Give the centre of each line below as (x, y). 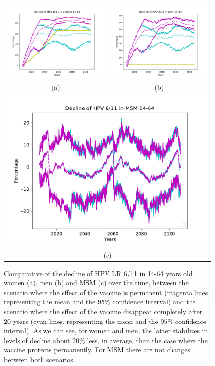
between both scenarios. (40, 359)
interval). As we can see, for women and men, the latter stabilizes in (106, 331)
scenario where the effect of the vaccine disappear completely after (103, 311)
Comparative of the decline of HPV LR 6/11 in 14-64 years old (98, 273)
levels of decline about (37, 340)
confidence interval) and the (154, 302)
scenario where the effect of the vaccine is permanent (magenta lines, (107, 292)
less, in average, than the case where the (147, 340)
